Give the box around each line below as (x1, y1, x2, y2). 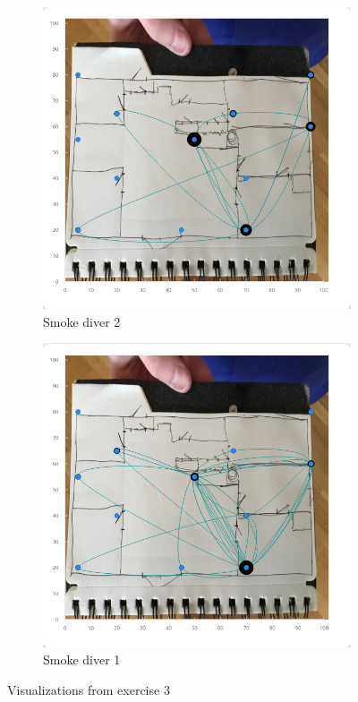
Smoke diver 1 (43, 650, 121, 669)
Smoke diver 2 (43, 312, 121, 330)
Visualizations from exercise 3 (7, 680, 170, 698)
